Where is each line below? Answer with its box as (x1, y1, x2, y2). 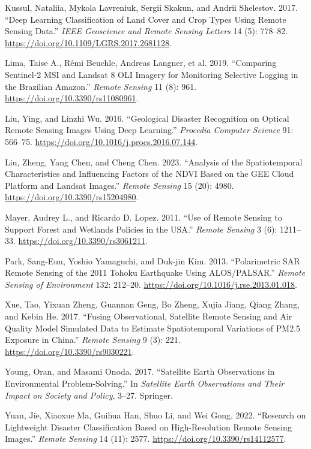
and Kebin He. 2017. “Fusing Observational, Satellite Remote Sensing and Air (5, 310, 292, 323)
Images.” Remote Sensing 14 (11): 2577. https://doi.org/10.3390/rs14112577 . (5, 432, 286, 445)
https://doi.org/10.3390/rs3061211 (18, 234, 145, 247)
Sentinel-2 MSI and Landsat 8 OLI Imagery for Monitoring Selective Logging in (5, 68, 298, 80)
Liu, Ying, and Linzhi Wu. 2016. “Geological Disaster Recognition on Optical (5, 112, 289, 124)
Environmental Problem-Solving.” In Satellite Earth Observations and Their (5, 377, 285, 390)
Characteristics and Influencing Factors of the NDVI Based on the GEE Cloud (5, 167, 294, 180)
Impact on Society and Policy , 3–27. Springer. (5, 388, 173, 401)
